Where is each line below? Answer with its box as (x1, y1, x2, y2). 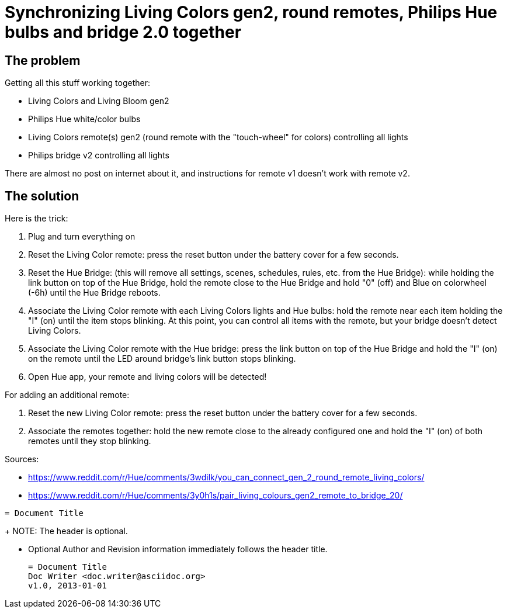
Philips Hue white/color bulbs (28, 114, 141, 124)
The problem (5, 53, 81, 68)
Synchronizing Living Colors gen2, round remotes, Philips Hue (5, 2, 498, 22)
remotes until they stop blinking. (28, 436, 151, 446)
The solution (5, 188, 79, 203)
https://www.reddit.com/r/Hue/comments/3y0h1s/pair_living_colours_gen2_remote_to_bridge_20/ (28, 490, 403, 501)
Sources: (5, 454, 39, 465)
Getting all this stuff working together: (5, 78, 150, 88)
